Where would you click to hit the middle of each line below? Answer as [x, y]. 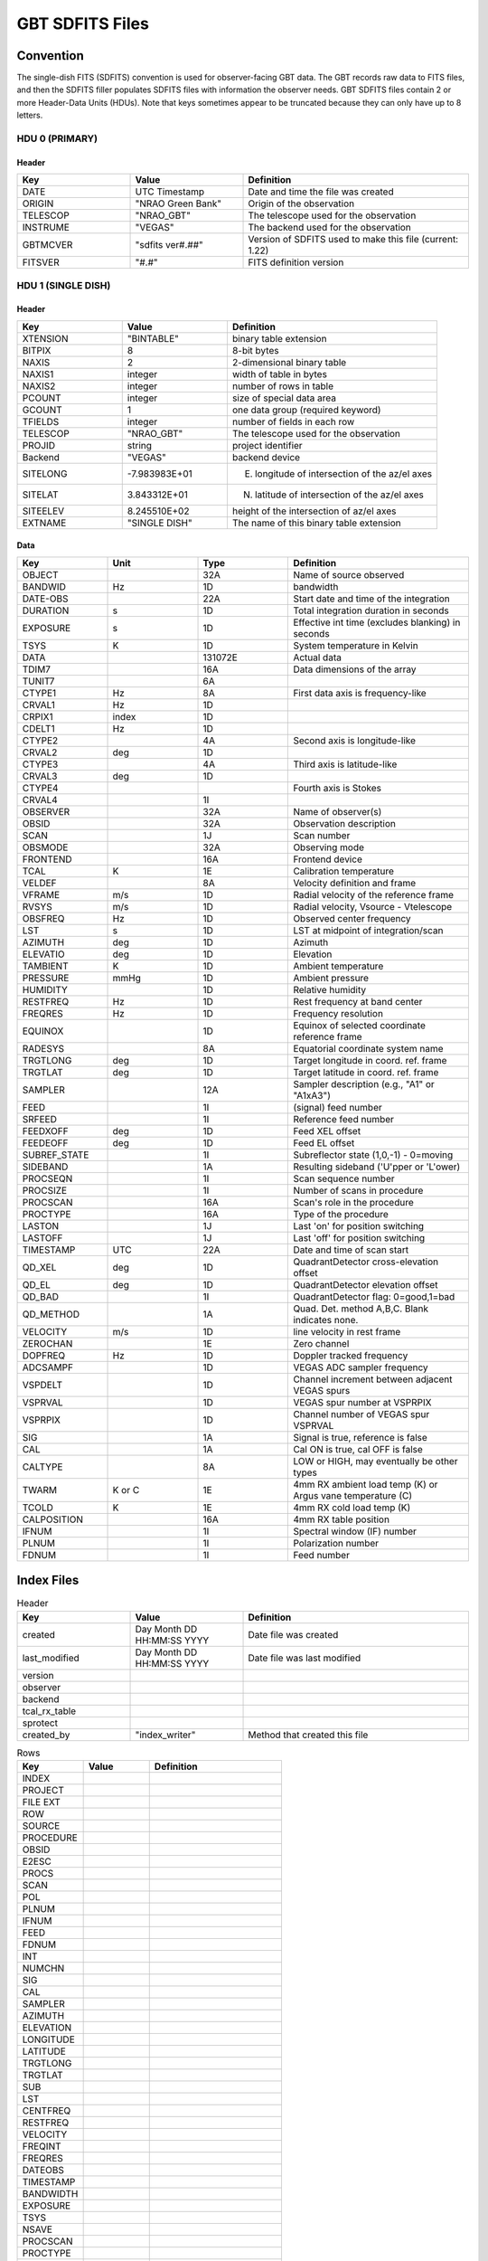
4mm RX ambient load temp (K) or [366, 1484]
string [140, 445]
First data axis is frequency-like [360, 693]
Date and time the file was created [321, 192]
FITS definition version [296, 262]
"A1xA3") [312, 1095]
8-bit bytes [255, 350]
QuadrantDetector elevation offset [366, 1284]
